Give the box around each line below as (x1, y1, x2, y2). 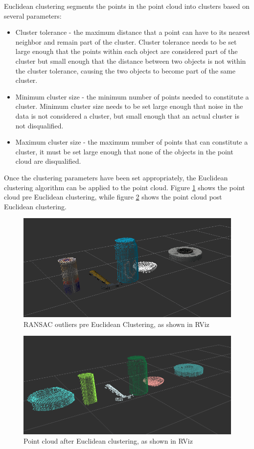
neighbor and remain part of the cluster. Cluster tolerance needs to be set (15, 36, 237, 47)
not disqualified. (15, 120, 64, 130)
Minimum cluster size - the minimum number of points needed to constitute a (15, 91, 249, 101)
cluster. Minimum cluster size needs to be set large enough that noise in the (15, 101, 243, 111)
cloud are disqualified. (15, 156, 81, 166)
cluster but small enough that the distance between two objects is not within (15, 55, 246, 66)
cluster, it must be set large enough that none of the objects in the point (15, 146, 233, 156)
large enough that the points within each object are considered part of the (15, 46, 238, 56)
